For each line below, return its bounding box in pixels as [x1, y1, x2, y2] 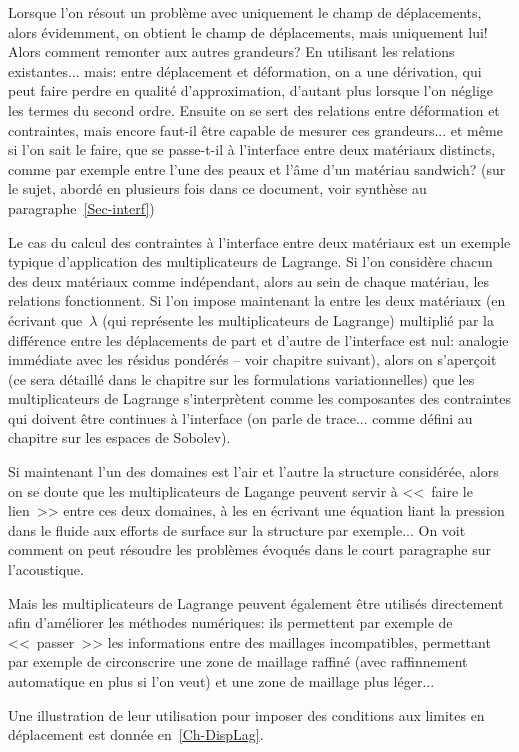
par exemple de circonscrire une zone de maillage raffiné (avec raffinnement [8, 651, 468, 672]
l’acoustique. [8, 559, 84, 580]
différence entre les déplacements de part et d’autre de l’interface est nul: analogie [8, 329, 509, 350]
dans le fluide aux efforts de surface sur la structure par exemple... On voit [8, 519, 466, 540]
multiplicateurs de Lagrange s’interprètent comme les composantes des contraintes [8, 388, 511, 409]
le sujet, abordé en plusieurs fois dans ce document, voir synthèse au [8, 178, 427, 199]
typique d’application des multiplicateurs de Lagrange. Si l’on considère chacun [8, 251, 493, 272]
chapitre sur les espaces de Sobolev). [8, 427, 231, 448]
